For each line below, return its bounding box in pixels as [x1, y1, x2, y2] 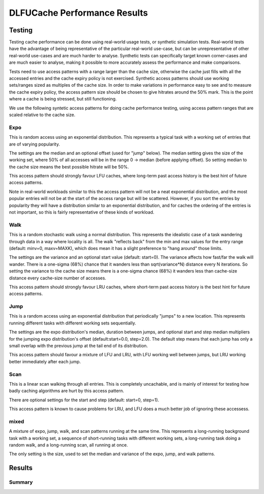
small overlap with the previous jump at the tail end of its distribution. [9, 343, 148, 348]
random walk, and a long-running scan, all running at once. [9, 442, 128, 448]
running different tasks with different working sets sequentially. [9, 320, 136, 326]
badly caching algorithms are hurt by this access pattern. [9, 388, 124, 394]
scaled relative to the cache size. [9, 112, 76, 118]
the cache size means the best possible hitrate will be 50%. [9, 164, 129, 170]
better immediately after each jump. [9, 358, 81, 365]
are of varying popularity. [9, 141, 60, 147]
